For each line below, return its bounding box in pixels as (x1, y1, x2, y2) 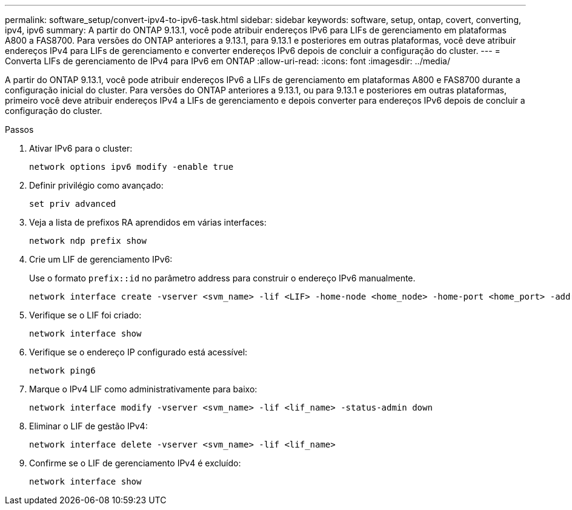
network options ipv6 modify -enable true (29, 162, 234, 172)
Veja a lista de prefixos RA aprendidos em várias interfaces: (29, 217, 267, 227)
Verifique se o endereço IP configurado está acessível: (29, 347, 248, 357)
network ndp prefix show (29, 236, 147, 246)
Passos (5, 124, 34, 135)
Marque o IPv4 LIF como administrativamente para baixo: (29, 384, 258, 394)
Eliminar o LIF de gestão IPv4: (29, 421, 148, 431)
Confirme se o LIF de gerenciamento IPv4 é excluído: (29, 458, 241, 468)
